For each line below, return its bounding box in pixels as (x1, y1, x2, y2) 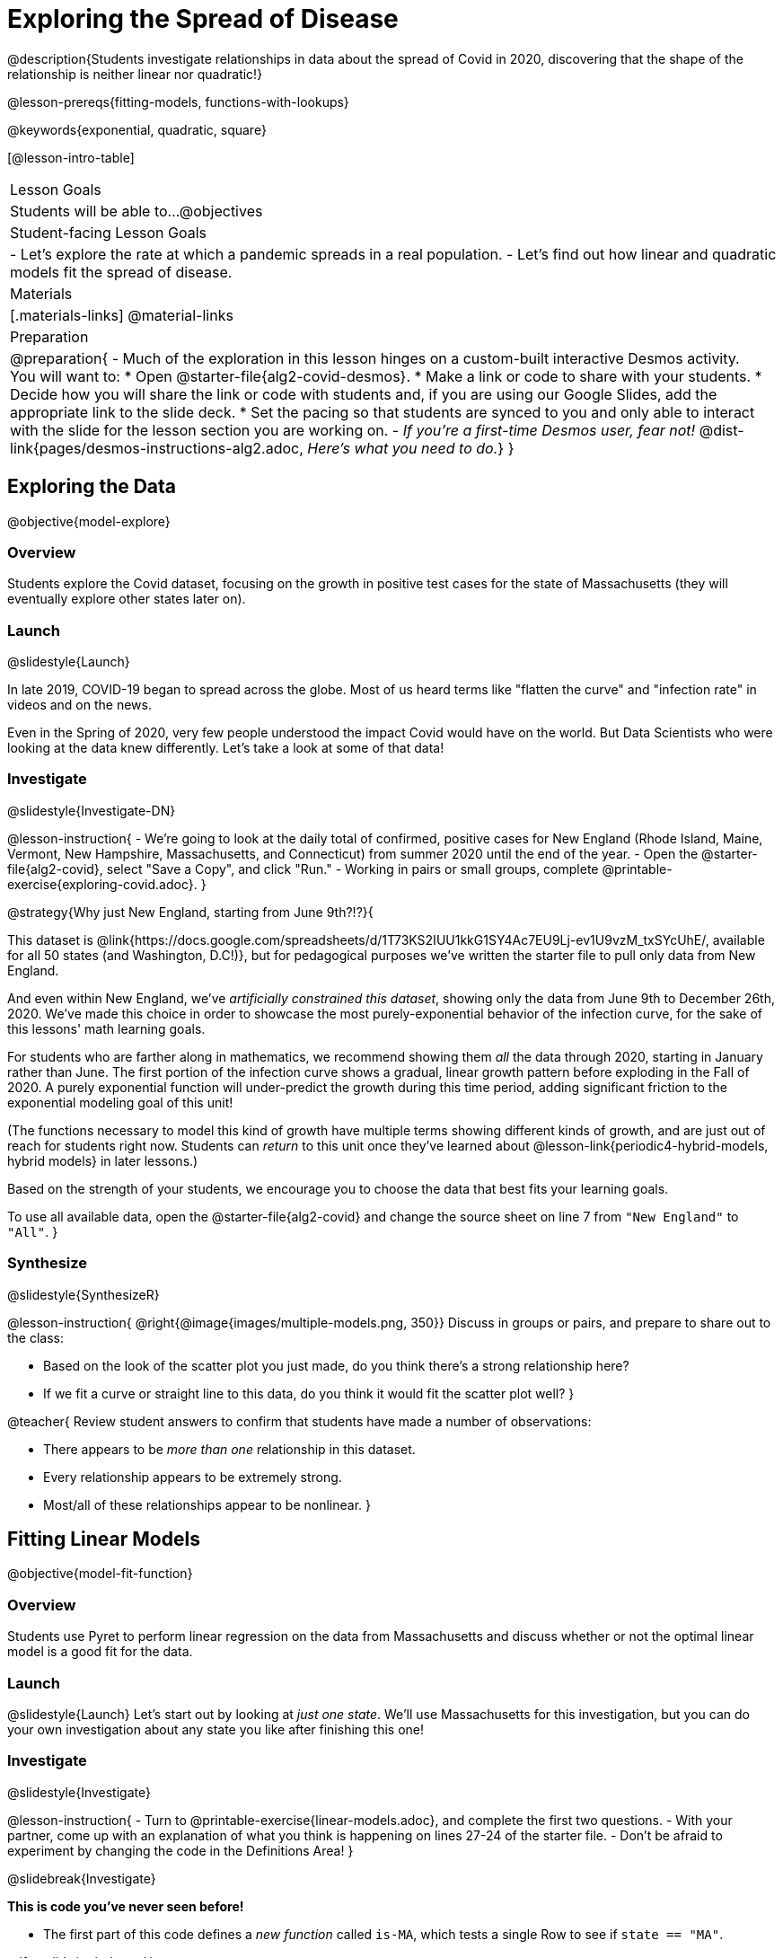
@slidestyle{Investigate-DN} (7, 802, 176, 818)
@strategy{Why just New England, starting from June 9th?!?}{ (7, 904, 374, 920)
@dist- (699, 420, 744, 439)
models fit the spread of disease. (10, 262, 233, 281)
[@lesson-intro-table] (7, 149, 135, 165)
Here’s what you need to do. (307, 438, 498, 457)
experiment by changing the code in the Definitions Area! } (7, 1842, 354, 1858)
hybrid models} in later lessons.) (7, 1152, 198, 1169)
